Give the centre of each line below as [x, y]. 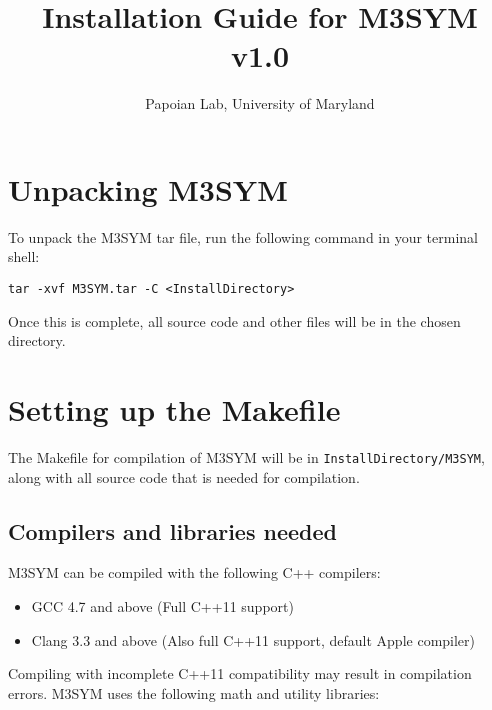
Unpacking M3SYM [148, 188]
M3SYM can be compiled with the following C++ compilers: [194, 572]
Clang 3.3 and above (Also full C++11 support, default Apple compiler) [253, 639]
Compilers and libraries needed [172, 530]
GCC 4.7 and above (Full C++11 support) [162, 606]
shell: [24, 256]
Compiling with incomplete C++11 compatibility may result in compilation [240, 673]
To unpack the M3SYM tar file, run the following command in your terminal [243, 236]
